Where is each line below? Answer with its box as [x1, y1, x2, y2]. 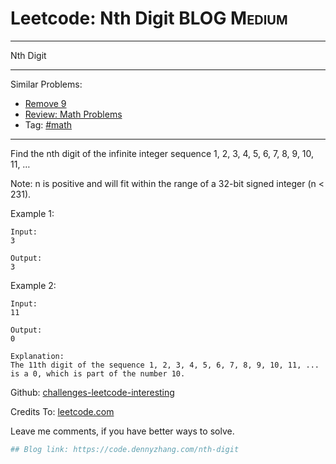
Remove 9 [24, 97, 67, 109]
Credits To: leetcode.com [10, 405, 115, 417]
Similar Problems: [10, 78, 83, 90]
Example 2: [10, 279, 57, 291]
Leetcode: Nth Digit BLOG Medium [10, 7, 288, 30]
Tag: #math [24, 118, 73, 131]
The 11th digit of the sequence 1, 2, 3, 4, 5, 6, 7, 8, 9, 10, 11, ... [10, 360, 320, 370]
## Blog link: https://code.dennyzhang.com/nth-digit [10, 444, 240, 454]
